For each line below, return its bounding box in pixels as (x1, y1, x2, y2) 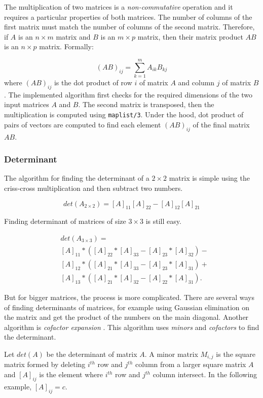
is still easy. (145, 216, 181, 226)
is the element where (39, 369, 103, 380)
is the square (216, 349, 255, 359)
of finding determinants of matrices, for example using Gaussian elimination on (4, 302, 250, 312)
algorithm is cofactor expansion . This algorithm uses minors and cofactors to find (4, 321, 259, 332)
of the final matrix (193, 119, 250, 129)
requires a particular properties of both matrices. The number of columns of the (4, 11, 252, 22)
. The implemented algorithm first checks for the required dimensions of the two (4, 89, 253, 99)
